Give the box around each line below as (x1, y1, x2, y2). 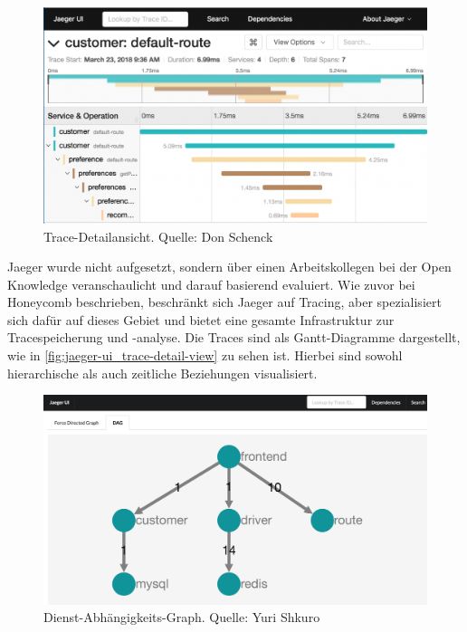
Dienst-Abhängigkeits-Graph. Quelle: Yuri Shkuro (43, 608, 320, 627)
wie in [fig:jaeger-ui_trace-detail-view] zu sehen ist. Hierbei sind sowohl (7, 346, 403, 365)
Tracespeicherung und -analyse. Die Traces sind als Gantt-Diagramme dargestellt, (7, 328, 461, 347)
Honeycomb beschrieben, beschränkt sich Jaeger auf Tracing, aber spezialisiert (7, 292, 442, 311)
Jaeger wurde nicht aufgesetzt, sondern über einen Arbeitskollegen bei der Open (7, 257, 452, 276)
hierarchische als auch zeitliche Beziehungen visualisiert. (7, 363, 318, 382)
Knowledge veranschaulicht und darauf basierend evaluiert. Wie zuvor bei (7, 274, 415, 293)
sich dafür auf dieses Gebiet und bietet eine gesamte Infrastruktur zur (7, 310, 395, 329)
